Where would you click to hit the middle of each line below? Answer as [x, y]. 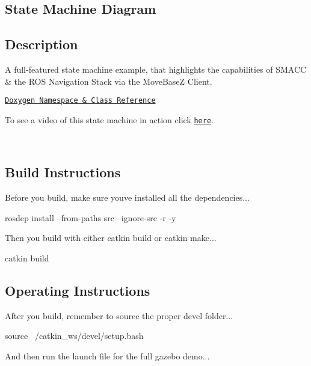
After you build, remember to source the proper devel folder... [119, 315]
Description [42, 44]
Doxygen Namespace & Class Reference [80, 101]
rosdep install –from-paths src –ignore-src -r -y [91, 217]
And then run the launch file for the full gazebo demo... [107, 356]
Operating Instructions [78, 291]
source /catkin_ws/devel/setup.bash [74, 336]
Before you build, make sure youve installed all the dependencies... [127, 197]
